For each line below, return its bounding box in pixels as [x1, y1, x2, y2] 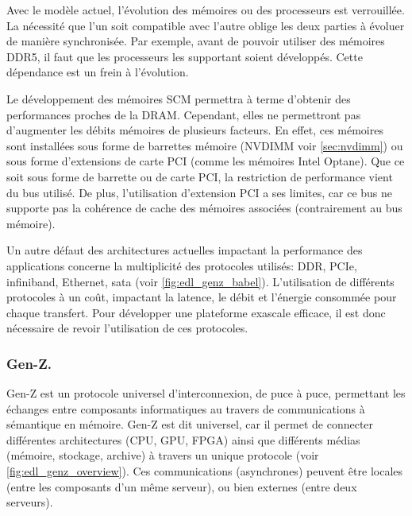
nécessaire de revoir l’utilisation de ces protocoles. [6, 320, 248, 336]
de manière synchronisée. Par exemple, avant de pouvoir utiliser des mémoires [6, 33, 385, 49]
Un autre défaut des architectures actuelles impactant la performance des [6, 242, 363, 258]
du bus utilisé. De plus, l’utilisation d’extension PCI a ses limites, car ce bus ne [6, 184, 393, 200]
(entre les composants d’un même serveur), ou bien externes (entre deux [6, 478, 357, 495]
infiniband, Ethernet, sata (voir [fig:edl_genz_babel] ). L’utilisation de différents [6, 273, 395, 289]
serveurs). [6, 494, 53, 510]
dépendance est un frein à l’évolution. [6, 64, 189, 80]
